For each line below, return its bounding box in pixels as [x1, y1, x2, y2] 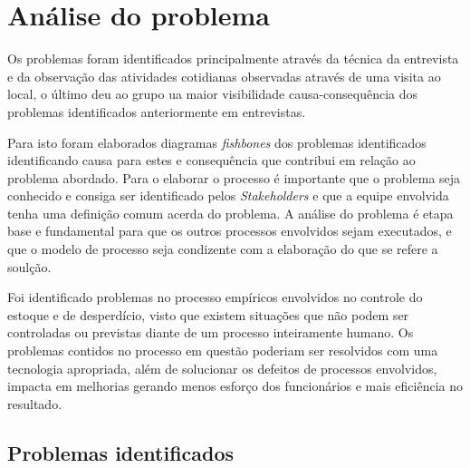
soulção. [7, 257, 52, 276]
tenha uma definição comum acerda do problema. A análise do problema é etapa [7, 203, 454, 222]
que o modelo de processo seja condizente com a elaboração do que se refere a [7, 239, 438, 258]
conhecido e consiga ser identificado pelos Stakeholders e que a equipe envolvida [7, 186, 449, 205]
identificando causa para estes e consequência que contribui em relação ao [7, 151, 416, 170]
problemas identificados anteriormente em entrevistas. [7, 102, 306, 121]
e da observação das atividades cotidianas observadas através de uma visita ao [7, 66, 441, 85]
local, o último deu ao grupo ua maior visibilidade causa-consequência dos [7, 84, 418, 103]
